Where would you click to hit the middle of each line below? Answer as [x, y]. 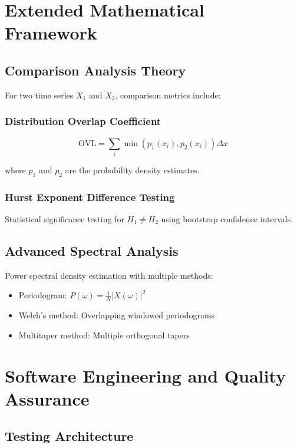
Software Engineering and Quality [146, 375]
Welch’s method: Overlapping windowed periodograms [117, 315]
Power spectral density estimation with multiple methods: [109, 275]
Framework [51, 33]
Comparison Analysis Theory [95, 70]
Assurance [47, 398]
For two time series [39, 95]
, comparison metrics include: [168, 95]
